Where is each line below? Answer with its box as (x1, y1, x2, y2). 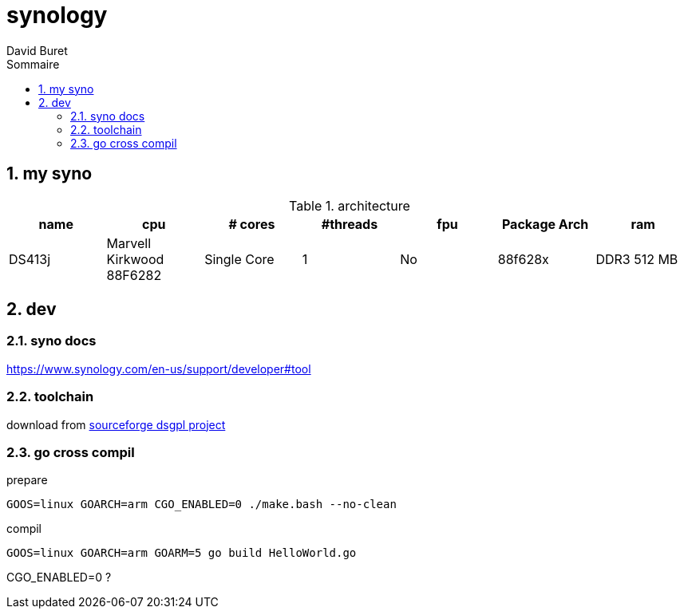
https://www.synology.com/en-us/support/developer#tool (6, 361, 311, 376)
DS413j (9, 250, 51, 267)
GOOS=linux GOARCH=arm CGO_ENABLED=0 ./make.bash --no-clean (6, 498, 397, 511)
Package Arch (501, 215, 589, 232)
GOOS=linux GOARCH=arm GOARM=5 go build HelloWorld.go (6, 546, 357, 560)
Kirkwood (106, 250, 164, 267)
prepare (6, 473, 48, 487)
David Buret (6, 43, 68, 57)
